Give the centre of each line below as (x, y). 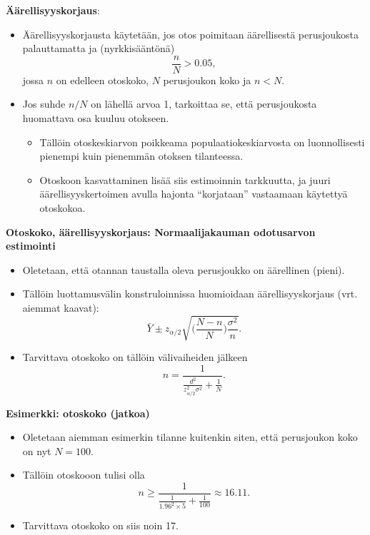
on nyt (37, 450)
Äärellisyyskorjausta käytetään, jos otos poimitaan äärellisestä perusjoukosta (191, 34)
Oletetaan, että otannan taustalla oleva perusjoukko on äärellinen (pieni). (184, 269)
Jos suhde (44, 104)
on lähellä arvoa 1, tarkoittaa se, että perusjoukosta (204, 104)
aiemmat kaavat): (61, 307)
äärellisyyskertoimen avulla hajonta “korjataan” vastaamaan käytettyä (194, 194)
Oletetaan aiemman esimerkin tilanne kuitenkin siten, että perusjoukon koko (190, 437)
